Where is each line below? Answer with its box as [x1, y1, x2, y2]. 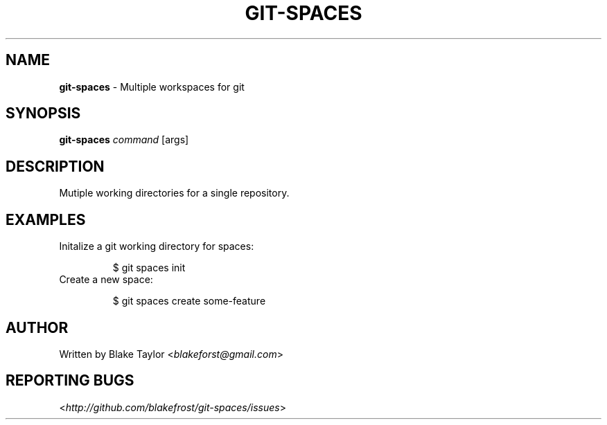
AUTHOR [6, 318, 69, 336]
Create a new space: [59, 273, 153, 286]
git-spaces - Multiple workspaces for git [59, 80, 245, 93]
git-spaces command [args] [59, 134, 189, 146]
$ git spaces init [112, 262, 186, 274]
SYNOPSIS [6, 105, 81, 123]
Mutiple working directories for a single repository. [59, 187, 290, 199]
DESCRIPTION [6, 157, 105, 175]
